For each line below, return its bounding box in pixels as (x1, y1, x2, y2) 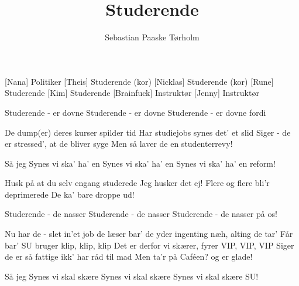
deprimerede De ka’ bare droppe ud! (5, 188, 135, 200)
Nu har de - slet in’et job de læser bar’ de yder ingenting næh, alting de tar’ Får (5, 228, 293, 240)
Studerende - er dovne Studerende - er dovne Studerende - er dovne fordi (5, 106, 266, 118)
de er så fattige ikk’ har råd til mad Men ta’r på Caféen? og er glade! (5, 250, 253, 263)
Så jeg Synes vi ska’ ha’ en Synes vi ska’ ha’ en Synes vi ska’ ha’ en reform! (5, 157, 276, 169)
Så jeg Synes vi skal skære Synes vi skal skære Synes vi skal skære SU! (5, 270, 259, 282)
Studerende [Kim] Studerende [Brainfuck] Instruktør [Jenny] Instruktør (5, 87, 259, 99)
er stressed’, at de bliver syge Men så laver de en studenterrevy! (5, 137, 233, 150)
